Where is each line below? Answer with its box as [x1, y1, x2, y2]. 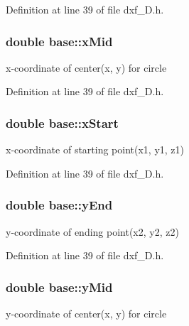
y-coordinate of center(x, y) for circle [6, 306, 167, 321]
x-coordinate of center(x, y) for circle [6, 60, 167, 75]
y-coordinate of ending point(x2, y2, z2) [6, 224, 179, 239]
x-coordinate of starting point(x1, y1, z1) [6, 142, 185, 157]
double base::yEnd [6, 196, 113, 214]
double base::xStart [6, 114, 119, 131]
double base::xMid [6, 32, 113, 50]
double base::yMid [6, 278, 113, 295]
